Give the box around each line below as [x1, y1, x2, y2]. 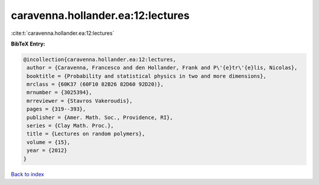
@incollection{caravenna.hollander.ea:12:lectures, [23, 56, 177, 63]
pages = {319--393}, [27, 106, 86, 112]
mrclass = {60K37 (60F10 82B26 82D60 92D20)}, [27, 81, 164, 88]
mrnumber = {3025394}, [27, 89, 93, 96]
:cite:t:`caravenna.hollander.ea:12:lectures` [11, 30, 115, 37]
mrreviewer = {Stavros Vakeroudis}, [27, 98, 133, 104]
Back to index [11, 170, 44, 177]
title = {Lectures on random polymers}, [27, 131, 145, 137]
